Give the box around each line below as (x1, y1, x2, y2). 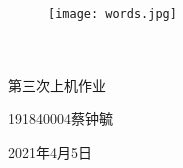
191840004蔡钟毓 (8, 108, 113, 129)
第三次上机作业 (8, 74, 106, 95)
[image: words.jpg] (48, 7, 177, 21)
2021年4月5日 (8, 142, 92, 163)
